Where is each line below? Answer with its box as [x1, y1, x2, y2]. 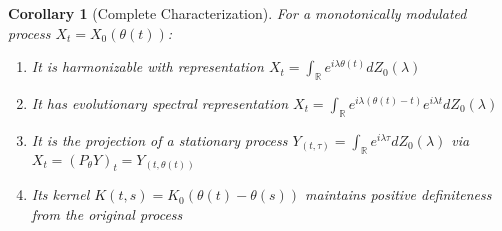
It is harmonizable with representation [31, 56, 264, 77]
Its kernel [31, 184, 90, 205]
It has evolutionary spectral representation [31, 92, 289, 113]
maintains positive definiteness [305, 184, 492, 205]
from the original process [31, 203, 183, 224]
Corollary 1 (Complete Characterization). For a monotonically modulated [8, 3, 467, 23]
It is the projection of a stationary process [31, 129, 288, 150]
